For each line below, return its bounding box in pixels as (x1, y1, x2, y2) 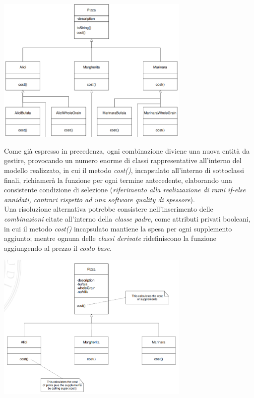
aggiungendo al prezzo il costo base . (4, 242, 112, 253)
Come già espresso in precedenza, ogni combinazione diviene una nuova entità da (4, 145, 250, 156)
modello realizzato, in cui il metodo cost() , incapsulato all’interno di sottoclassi (4, 165, 244, 175)
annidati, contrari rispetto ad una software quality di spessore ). (4, 194, 195, 204)
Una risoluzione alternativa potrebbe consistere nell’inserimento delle (4, 204, 213, 214)
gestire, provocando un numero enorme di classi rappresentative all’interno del (4, 155, 242, 166)
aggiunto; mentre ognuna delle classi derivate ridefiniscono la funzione (4, 233, 217, 243)
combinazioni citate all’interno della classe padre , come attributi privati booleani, (4, 213, 251, 224)
